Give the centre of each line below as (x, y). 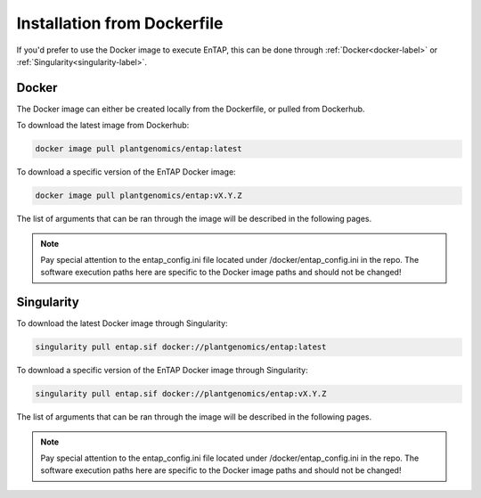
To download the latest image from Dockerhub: (103, 126)
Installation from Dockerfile (120, 23)
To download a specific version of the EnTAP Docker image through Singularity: (162, 371)
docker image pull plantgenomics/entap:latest (139, 149)
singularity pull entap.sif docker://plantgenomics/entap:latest (181, 347)
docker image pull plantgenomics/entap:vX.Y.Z (139, 196)
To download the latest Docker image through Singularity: (122, 323)
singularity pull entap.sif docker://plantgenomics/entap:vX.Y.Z (181, 394)
